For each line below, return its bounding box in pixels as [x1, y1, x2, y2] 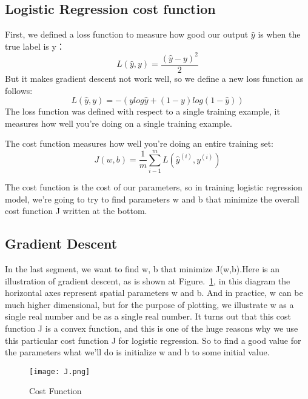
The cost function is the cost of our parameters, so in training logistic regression [5, 181, 303, 193]
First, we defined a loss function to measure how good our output [5, 28, 249, 41]
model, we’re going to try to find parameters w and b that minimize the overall [5, 192, 300, 205]
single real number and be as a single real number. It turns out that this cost [5, 310, 291, 323]
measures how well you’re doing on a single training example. [5, 116, 232, 129]
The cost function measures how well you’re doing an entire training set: [5, 137, 274, 150]
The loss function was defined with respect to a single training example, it [5, 105, 280, 118]
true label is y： [5, 39, 65, 52]
